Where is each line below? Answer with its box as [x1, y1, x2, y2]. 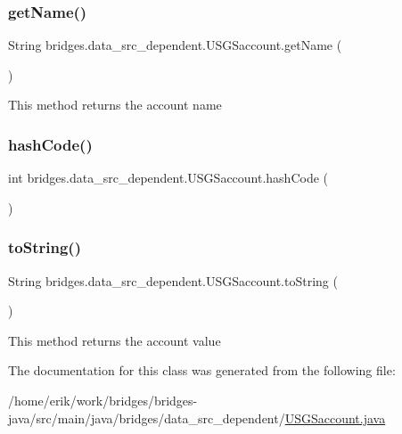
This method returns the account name [8, 95, 222, 114]
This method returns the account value [8, 331, 221, 349]
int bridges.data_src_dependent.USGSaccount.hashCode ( [8, 168, 329, 187]
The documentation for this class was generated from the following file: [8, 361, 396, 380]
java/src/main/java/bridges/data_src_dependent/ [8, 408, 285, 427]
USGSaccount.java [284, 408, 386, 427]
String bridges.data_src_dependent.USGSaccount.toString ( [8, 271, 338, 290]
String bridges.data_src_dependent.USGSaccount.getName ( [8, 36, 342, 54]
